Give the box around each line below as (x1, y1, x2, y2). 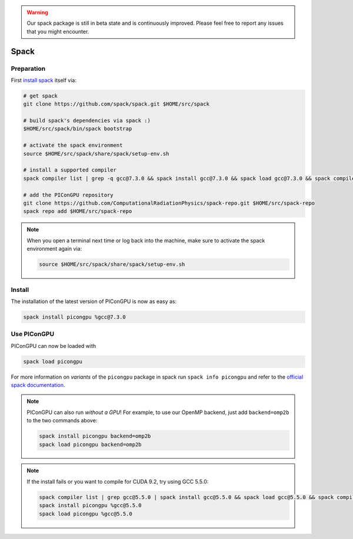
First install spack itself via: (11, 77, 76, 84)
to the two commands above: (26, 417, 98, 424)
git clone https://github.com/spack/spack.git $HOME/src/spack (23, 101, 210, 107)
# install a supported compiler (23, 167, 117, 173)
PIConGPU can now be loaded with (11, 342, 96, 349)
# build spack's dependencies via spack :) (23, 117, 151, 124)
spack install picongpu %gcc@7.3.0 (23, 313, 126, 320)
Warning (26, 9, 48, 16)
